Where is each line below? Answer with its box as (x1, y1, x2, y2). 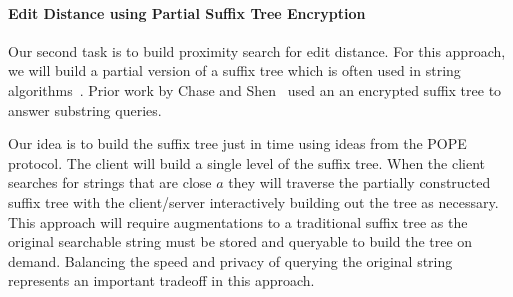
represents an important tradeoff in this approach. (8, 270, 315, 291)
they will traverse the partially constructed (228, 172, 491, 193)
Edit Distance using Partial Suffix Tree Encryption (8, 2, 366, 23)
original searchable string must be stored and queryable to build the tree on (8, 231, 473, 252)
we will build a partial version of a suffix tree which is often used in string (8, 60, 461, 81)
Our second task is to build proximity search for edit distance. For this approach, (8, 40, 506, 61)
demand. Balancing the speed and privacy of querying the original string (8, 250, 453, 271)
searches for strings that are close (8, 172, 212, 193)
